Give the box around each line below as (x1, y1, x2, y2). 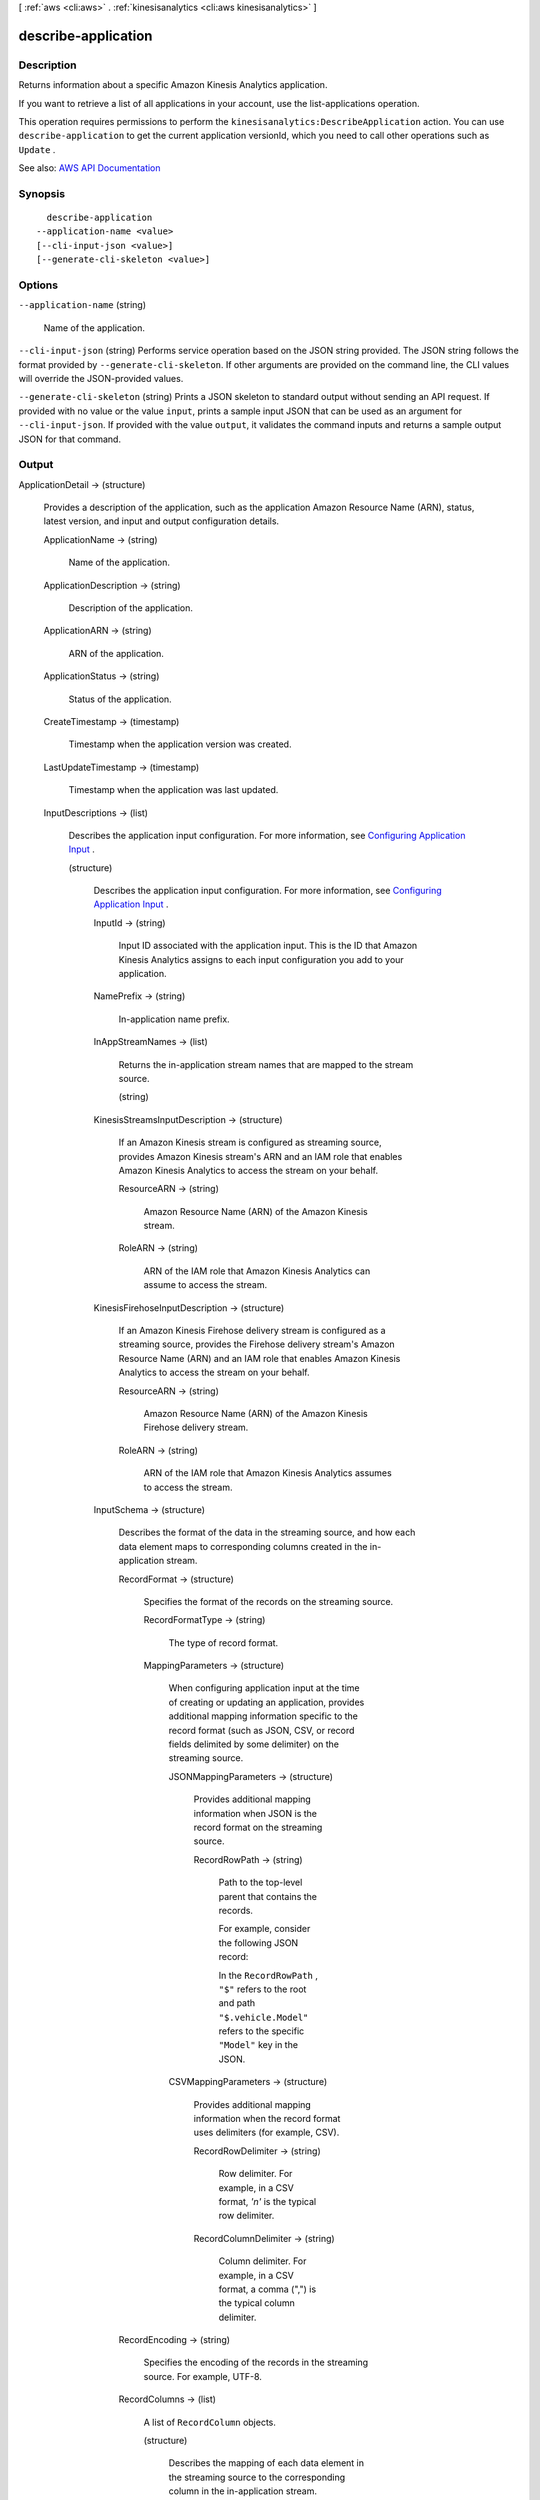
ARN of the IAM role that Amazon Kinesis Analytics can (143, 1265, 371, 1277)
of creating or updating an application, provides (168, 1696, 365, 1708)
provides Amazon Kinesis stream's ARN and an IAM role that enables (118, 1150, 403, 1162)
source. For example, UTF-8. (143, 2370, 262, 2382)
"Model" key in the (218, 2039, 299, 2051)
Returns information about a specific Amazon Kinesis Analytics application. (18, 79, 328, 91)
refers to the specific (218, 2025, 305, 2037)
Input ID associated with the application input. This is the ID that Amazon (118, 940, 418, 952)
